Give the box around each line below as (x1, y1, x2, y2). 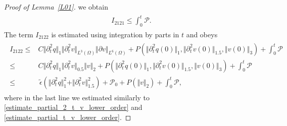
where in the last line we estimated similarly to (4, 92, 150, 102)
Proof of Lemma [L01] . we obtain (4, 2, 108, 12)
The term (4, 29, 33, 39)
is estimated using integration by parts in (51, 29, 179, 39)
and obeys (186, 29, 218, 39)
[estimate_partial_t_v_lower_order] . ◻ (4, 111, 131, 122)
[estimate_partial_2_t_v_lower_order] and (4, 102, 142, 112)
